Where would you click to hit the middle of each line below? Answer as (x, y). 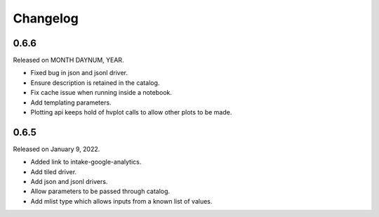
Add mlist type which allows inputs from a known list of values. (121, 201)
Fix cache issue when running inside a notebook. (101, 93)
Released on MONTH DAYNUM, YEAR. (68, 60)
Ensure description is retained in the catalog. (95, 83)
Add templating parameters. (71, 103)
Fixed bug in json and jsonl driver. (79, 73)
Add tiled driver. (54, 171)
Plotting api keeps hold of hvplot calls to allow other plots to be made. (131, 112)
